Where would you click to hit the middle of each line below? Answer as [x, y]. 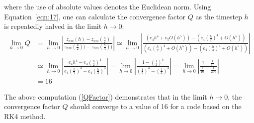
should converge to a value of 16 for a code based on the [156, 106]
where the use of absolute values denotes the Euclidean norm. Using [108, 6]
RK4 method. [25, 116]
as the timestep [219, 16]
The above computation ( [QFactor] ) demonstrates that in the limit [106, 96]
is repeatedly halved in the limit [53, 26]
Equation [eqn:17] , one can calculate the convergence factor [95, 16]
